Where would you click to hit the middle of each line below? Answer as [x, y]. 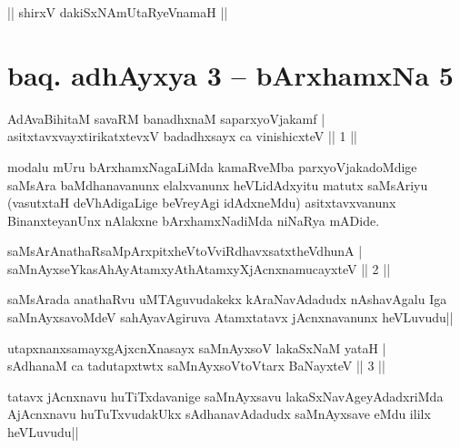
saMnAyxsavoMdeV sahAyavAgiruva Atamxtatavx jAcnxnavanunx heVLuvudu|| [230, 317]
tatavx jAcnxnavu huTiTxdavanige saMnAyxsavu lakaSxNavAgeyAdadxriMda [225, 396]
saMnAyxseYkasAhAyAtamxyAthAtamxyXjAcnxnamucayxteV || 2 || [199, 268]
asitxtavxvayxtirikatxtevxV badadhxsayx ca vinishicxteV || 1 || [182, 136]
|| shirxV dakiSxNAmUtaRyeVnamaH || [118, 12]
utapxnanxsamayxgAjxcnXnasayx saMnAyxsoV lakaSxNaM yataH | [197, 347]
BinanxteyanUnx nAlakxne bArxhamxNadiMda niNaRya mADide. [194, 220]
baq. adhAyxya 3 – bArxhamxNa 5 [230, 74]
